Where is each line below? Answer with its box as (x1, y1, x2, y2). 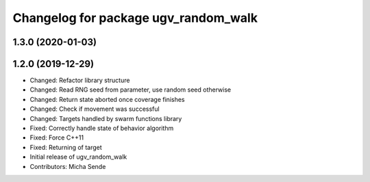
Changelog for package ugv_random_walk (12, 10, 258, 25)
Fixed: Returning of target (29, 143, 102, 151)
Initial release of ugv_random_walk (29, 153, 127, 161)
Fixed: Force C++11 (29, 133, 84, 142)
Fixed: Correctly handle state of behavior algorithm (29, 124, 174, 133)
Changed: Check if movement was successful (29, 105, 160, 113)
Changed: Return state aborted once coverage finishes (29, 95, 185, 103)
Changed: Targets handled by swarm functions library (29, 114, 182, 122)
